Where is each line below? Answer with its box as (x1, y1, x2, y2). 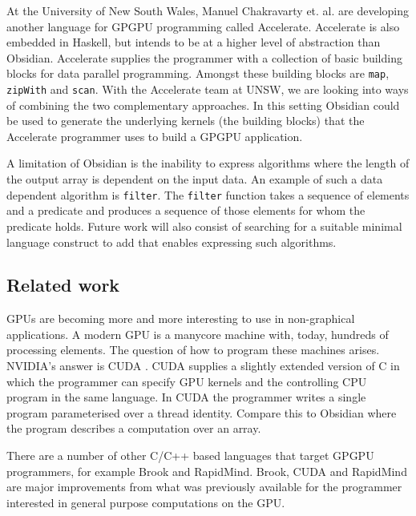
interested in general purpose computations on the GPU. (6, 494, 285, 510)
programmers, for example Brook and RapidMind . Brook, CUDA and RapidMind (6, 462, 407, 479)
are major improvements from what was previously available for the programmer (6, 478, 402, 495)
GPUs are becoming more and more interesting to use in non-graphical (6, 310, 355, 327)
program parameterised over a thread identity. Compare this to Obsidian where (6, 404, 397, 421)
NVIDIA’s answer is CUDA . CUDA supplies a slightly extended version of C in (6, 357, 400, 374)
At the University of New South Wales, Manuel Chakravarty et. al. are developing (6, 2, 409, 18)
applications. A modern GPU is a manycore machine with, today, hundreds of (6, 325, 389, 342)
